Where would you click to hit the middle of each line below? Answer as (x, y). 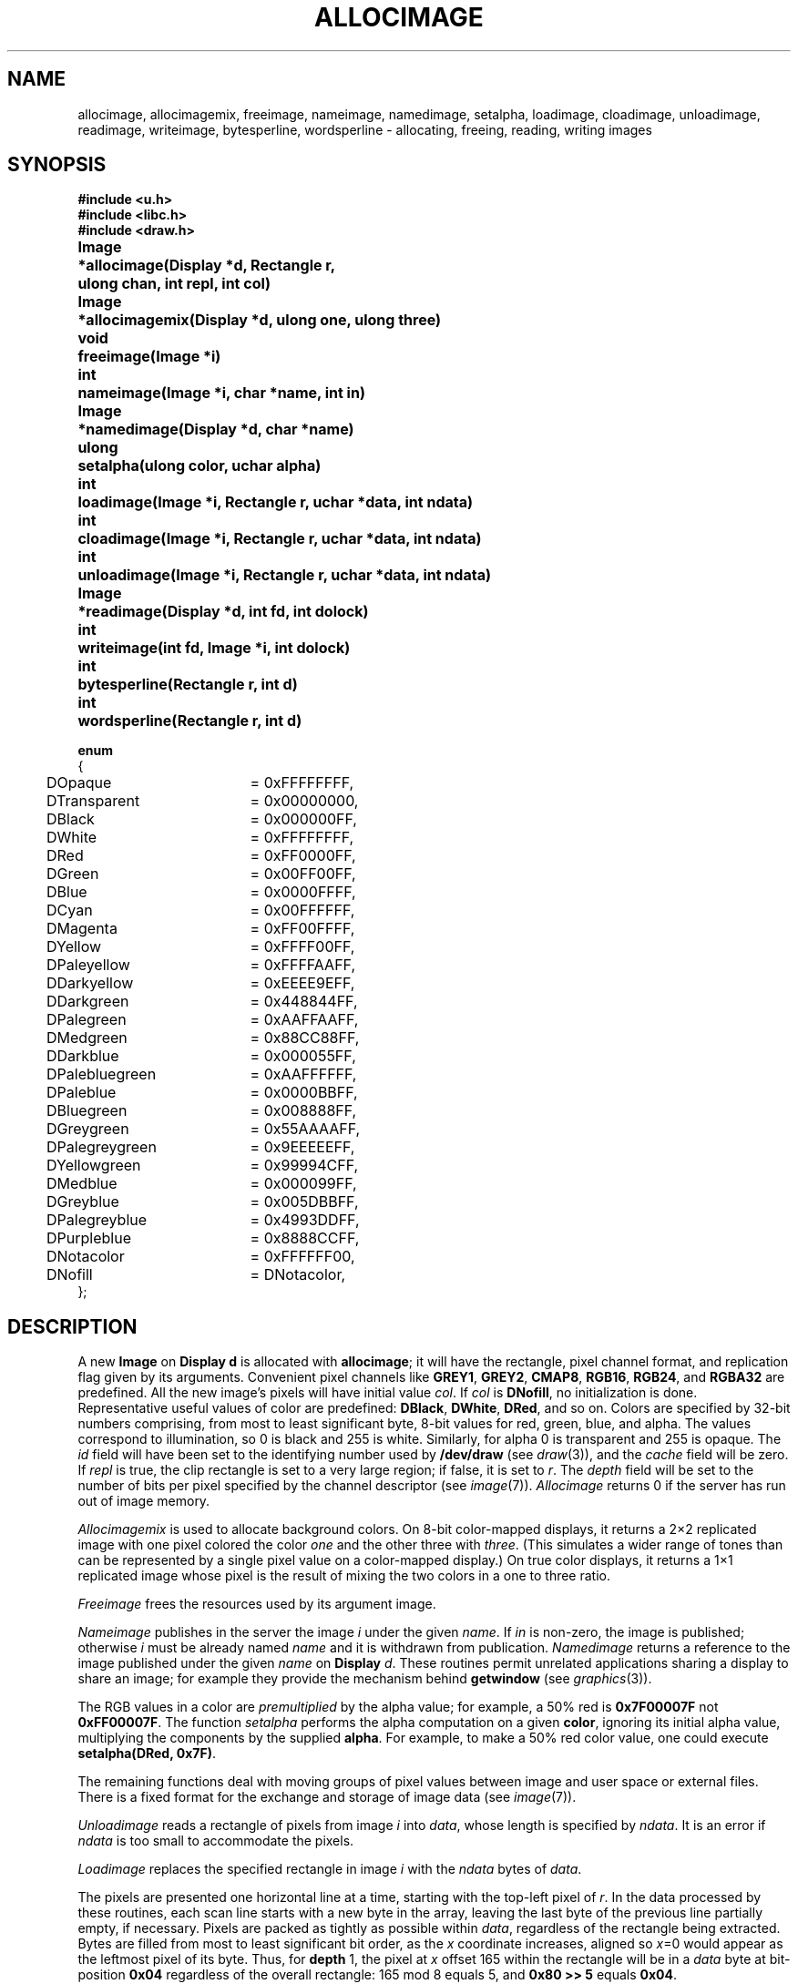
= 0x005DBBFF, (304, 1202)
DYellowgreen (94, 1166)
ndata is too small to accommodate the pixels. (216, 1841)
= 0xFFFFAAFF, (303, 965)
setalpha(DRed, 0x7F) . (147, 1754)
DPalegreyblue (97, 1220)
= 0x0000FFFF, (303, 892)
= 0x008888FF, (303, 1111)
